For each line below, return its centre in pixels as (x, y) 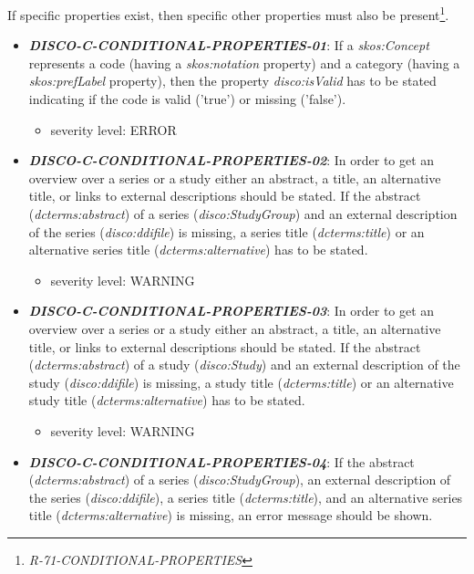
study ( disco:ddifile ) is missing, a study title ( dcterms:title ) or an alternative (241, 382)
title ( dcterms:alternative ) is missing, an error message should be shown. (231, 515)
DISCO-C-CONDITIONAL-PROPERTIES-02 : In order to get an (232, 160)
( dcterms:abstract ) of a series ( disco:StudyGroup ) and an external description (243, 214)
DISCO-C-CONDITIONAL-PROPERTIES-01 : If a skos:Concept (229, 45)
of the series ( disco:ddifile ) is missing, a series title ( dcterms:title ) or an (227, 231)
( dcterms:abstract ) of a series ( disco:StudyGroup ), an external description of (240, 480)
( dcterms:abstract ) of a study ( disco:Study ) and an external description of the (244, 365)
